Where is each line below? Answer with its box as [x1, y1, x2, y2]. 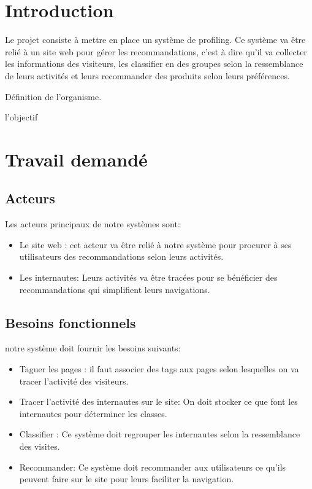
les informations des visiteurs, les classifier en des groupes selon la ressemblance [5, 57, 303, 70]
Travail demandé [5, 146, 148, 171]
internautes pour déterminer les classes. [19, 407, 167, 420]
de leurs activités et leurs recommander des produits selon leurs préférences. [5, 69, 290, 82]
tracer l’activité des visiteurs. [19, 374, 129, 387]
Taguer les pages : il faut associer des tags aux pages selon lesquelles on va [19, 362, 299, 375]
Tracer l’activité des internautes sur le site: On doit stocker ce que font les [19, 395, 298, 408]
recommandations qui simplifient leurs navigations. [19, 283, 210, 295]
